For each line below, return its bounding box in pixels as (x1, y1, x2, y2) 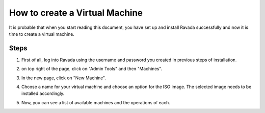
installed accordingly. (21, 90, 65, 96)
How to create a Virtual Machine (9, 7, 143, 18)
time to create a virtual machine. (9, 31, 75, 37)
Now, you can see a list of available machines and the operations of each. (21, 99, 170, 105)
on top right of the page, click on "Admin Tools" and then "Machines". (21, 66, 162, 72)
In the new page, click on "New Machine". (21, 75, 106, 81)
